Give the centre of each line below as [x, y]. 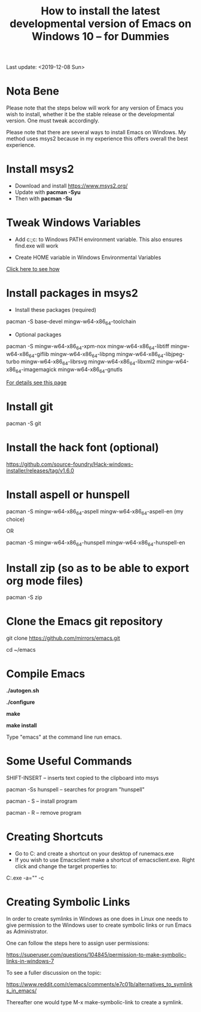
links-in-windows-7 [30, 961]
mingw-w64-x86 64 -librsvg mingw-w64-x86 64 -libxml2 [88, 362]
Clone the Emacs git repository [85, 621]
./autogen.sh [23, 691]
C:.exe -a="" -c [25, 878]
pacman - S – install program [42, 801]
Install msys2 [40, 169]
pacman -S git [24, 423]
